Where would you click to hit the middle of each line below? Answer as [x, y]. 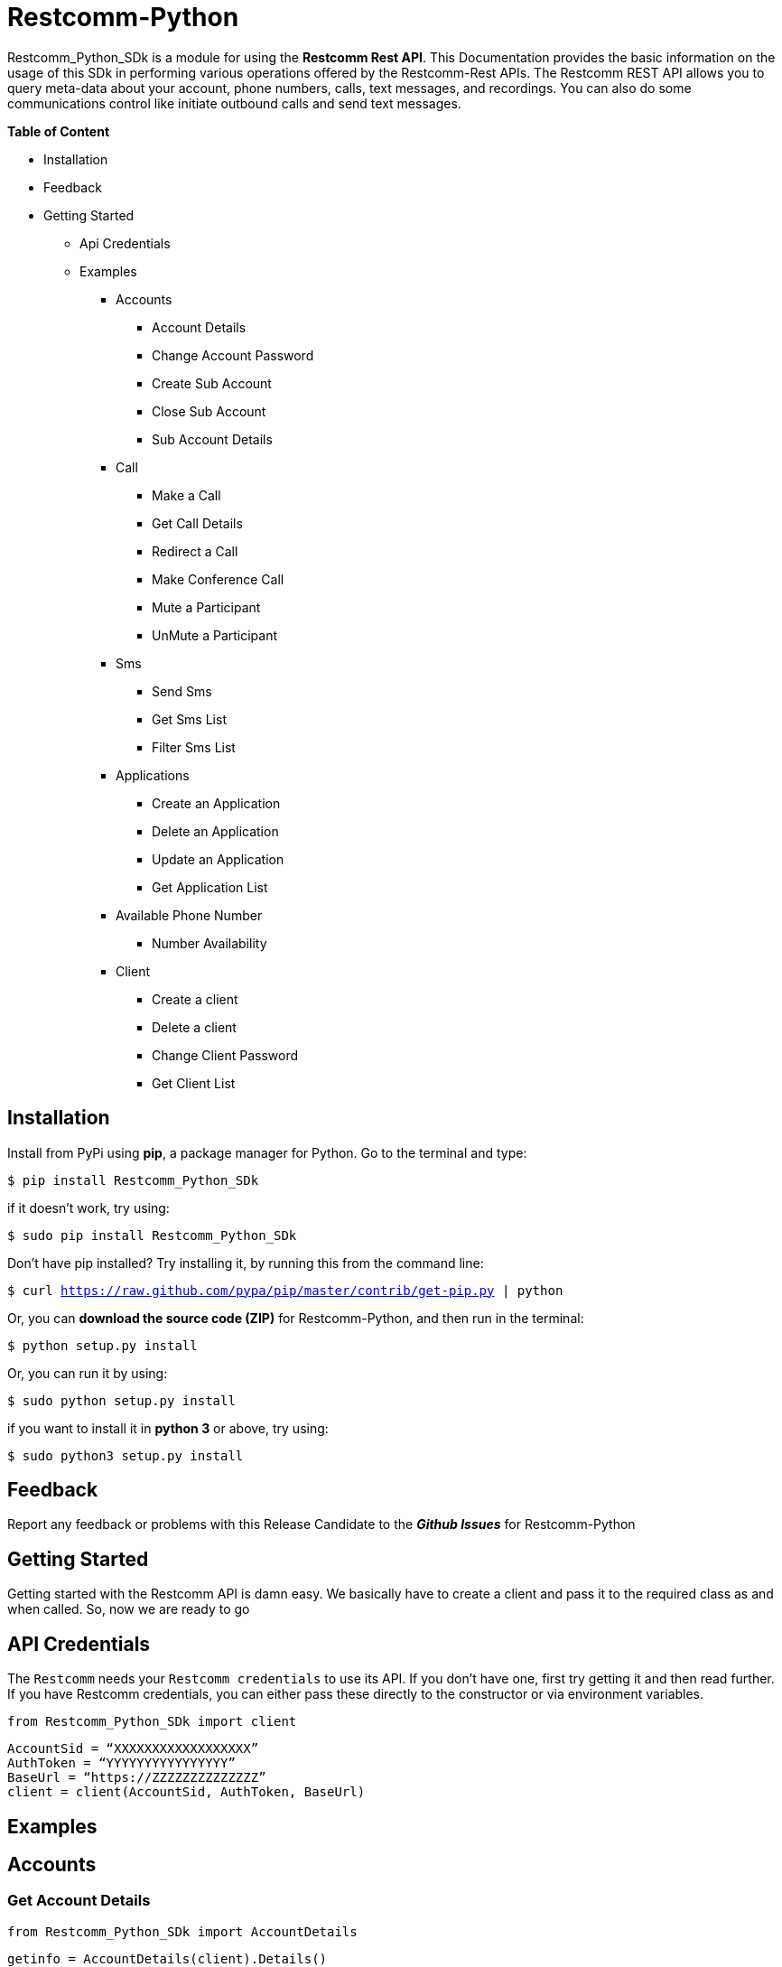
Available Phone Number [189, 915]
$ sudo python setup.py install [121, 1400]
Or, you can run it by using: [88, 1373]
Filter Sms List [194, 747]
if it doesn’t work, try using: [88, 1207]
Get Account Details [79, 1901]
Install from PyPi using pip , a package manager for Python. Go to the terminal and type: [267, 1152]
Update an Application [218, 859]
